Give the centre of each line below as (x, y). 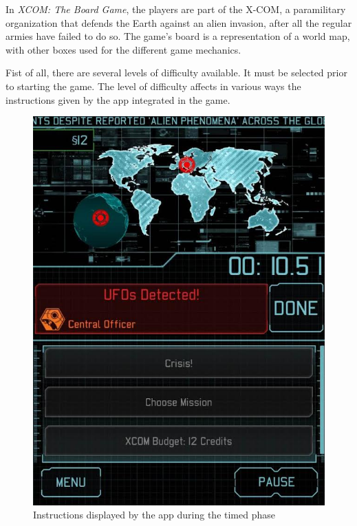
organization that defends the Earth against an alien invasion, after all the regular (179, 22)
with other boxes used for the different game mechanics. (123, 49)
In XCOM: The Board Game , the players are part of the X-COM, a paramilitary (176, 9)
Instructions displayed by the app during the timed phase (154, 515)
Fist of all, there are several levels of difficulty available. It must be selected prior (176, 73)
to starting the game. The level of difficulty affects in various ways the (153, 86)
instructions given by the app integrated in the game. (118, 99)
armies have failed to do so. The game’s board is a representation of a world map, (178, 36)
